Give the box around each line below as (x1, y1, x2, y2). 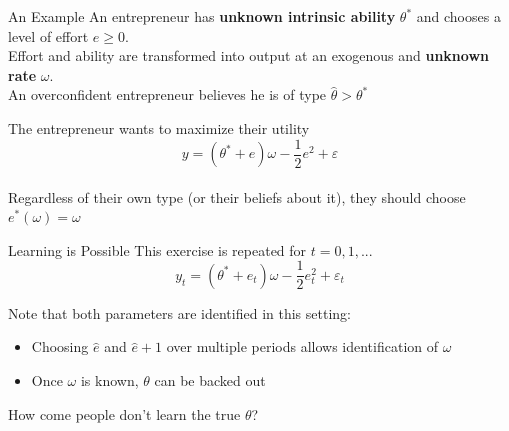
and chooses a (416, 6, 501, 26)
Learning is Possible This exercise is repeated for (8, 239, 307, 260)
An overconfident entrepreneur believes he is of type (8, 84, 327, 105)
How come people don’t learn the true (8, 403, 241, 424)
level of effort (8, 25, 89, 46)
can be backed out (154, 370, 266, 391)
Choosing (31, 336, 89, 357)
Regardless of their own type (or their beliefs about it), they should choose (8, 186, 466, 207)
